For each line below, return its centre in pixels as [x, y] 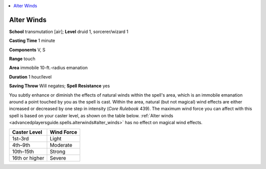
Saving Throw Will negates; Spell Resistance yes [60, 86]
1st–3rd [20, 138]
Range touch [22, 59]
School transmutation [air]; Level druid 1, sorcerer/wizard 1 [69, 32]
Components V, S [27, 50]
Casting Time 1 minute [32, 41]
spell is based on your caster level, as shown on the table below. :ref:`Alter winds [91, 115]
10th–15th [23, 151]
